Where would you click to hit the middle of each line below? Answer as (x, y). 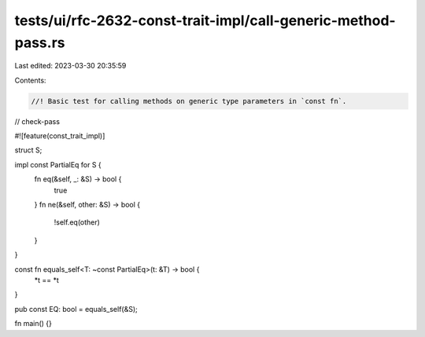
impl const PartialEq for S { (58, 164)
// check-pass (37, 121)
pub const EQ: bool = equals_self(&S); (76, 309)
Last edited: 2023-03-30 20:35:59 (70, 66)
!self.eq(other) (77, 222)
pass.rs (40, 42)
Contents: (30, 80)
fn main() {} (33, 324)
